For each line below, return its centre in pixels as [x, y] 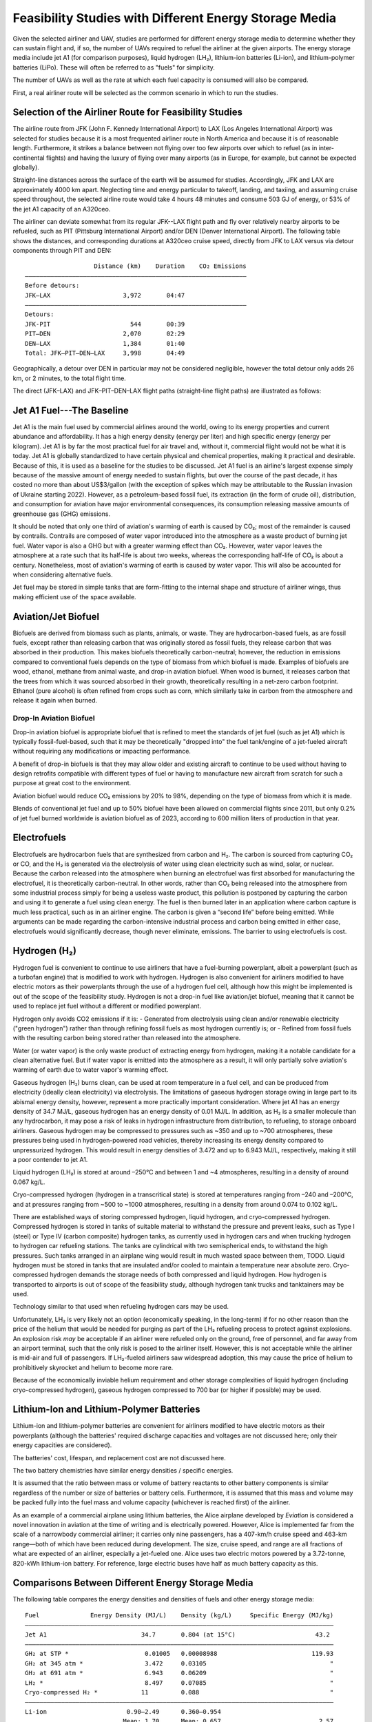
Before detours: [52, 286]
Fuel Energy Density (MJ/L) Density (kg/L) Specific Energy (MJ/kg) [179, 1615]
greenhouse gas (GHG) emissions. [61, 514]
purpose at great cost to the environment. [72, 783]
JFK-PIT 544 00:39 [105, 324]
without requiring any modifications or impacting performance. [102, 751]
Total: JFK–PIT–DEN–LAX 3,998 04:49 [105, 353]
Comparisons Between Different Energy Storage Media [133, 1583]
